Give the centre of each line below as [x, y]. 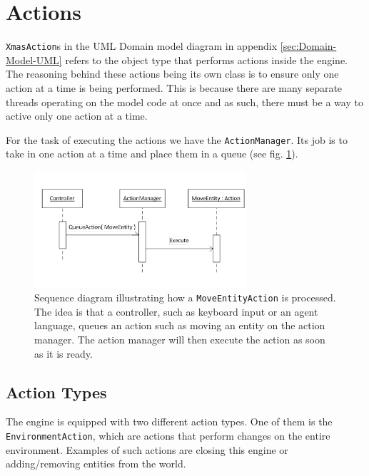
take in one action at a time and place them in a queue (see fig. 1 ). [152, 154]
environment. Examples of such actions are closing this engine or [147, 449]
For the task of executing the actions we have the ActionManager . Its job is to [177, 139]
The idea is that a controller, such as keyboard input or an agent [176, 311]
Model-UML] [34, 59]
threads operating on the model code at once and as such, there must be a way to [184, 102]
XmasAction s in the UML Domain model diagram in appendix [142, 46]
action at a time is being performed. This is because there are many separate [174, 87]
